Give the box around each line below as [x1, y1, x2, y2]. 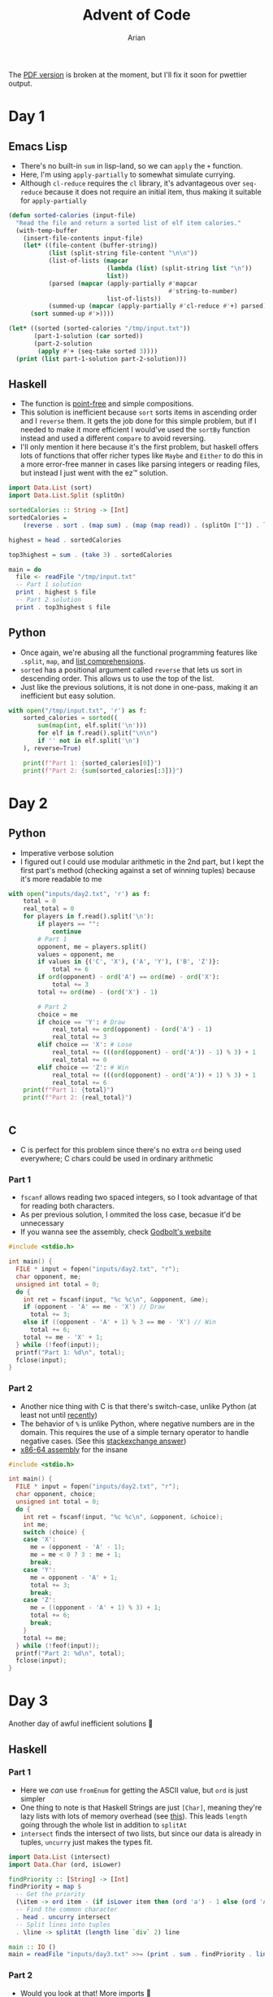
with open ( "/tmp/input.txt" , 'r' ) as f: [8, 706, 148, 714]
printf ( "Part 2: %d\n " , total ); [15, 1649, 126, 1657]
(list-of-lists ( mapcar [48, 257, 129, 266]
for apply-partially [19, 195, 87, 205]
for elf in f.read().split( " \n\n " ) [37, 729, 158, 738]
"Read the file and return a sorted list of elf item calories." [15, 218, 242, 227]
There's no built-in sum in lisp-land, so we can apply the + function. [19, 160, 243, 170]
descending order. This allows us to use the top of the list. [19, 674, 214, 683]
